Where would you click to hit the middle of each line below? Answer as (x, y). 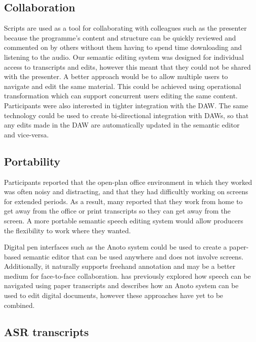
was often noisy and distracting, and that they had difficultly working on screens (126, 192)
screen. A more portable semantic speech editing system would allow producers (124, 220)
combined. (19, 305)
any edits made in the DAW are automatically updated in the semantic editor (122, 125)
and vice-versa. (26, 134)
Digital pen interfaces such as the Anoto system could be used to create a (116, 247)
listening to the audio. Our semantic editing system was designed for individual (124, 57)
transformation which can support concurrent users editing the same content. (121, 96)
